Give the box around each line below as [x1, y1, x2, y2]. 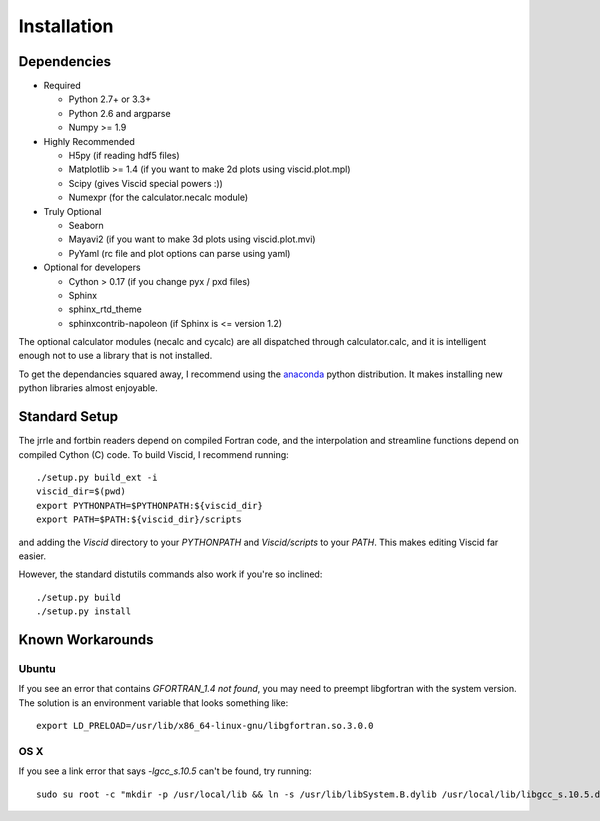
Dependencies [18, 53, 112, 70]
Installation [18, 15, 114, 37]
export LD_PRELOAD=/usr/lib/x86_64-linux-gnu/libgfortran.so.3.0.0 [36, 720, 374, 732]
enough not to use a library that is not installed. [18, 350, 213, 362]
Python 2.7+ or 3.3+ [68, 93, 152, 105]
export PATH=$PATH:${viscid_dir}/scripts [36, 514, 242, 525]
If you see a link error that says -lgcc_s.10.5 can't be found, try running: [18, 765, 312, 777]
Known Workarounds [18, 631, 154, 648]
